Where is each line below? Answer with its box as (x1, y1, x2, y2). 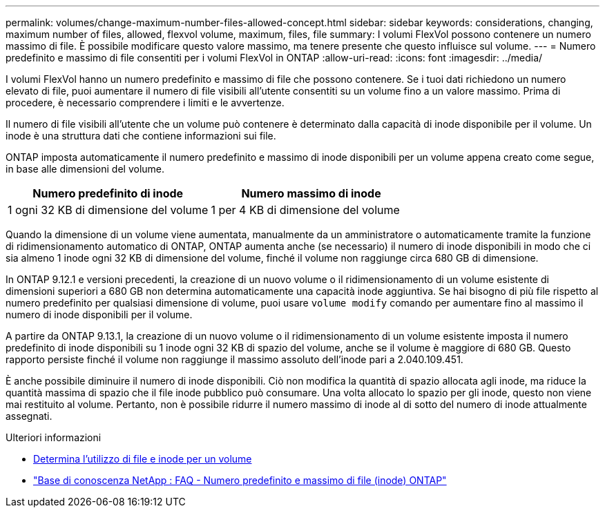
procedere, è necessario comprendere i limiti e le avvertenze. (6, 97, 285, 108)
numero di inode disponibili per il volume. (6, 309, 193, 320)
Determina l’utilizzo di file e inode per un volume (33, 453, 252, 465)
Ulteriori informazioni (6, 432, 102, 443)
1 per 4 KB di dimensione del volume (211, 203, 400, 217)
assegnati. (6, 410, 52, 422)
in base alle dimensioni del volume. (6, 163, 165, 175)
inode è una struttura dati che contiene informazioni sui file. (6, 130, 276, 142)
